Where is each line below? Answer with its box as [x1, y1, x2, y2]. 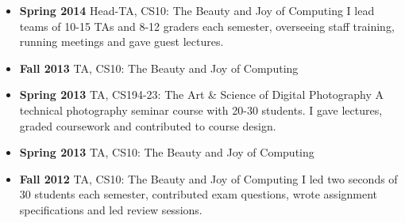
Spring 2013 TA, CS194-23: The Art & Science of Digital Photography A [19, 86, 384, 103]
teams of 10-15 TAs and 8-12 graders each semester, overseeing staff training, [19, 17, 395, 34]
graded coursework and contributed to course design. [19, 117, 276, 134]
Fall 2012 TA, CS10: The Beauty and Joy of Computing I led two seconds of [19, 170, 398, 187]
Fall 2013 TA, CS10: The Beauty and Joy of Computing [19, 59, 299, 76]
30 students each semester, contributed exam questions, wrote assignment [19, 186, 378, 202]
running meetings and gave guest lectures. [19, 33, 224, 50]
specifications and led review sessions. [19, 201, 202, 217]
